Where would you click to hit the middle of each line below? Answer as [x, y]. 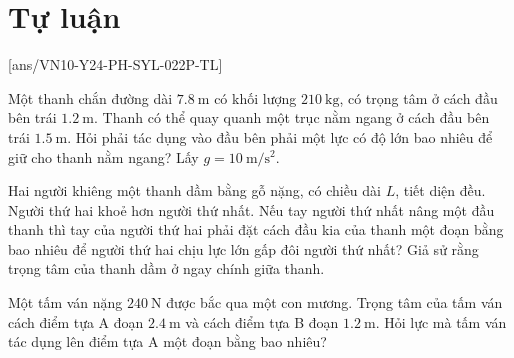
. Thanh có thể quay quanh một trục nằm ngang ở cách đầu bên [292, 117]
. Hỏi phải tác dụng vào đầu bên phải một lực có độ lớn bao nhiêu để [280, 136]
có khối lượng [255, 97]
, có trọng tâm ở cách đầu [418, 97]
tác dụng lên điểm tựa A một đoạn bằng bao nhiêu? [167, 341]
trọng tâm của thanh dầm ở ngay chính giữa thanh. [166, 268]
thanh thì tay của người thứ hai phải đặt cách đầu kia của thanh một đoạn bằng [256, 229]
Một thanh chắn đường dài [90, 97]
